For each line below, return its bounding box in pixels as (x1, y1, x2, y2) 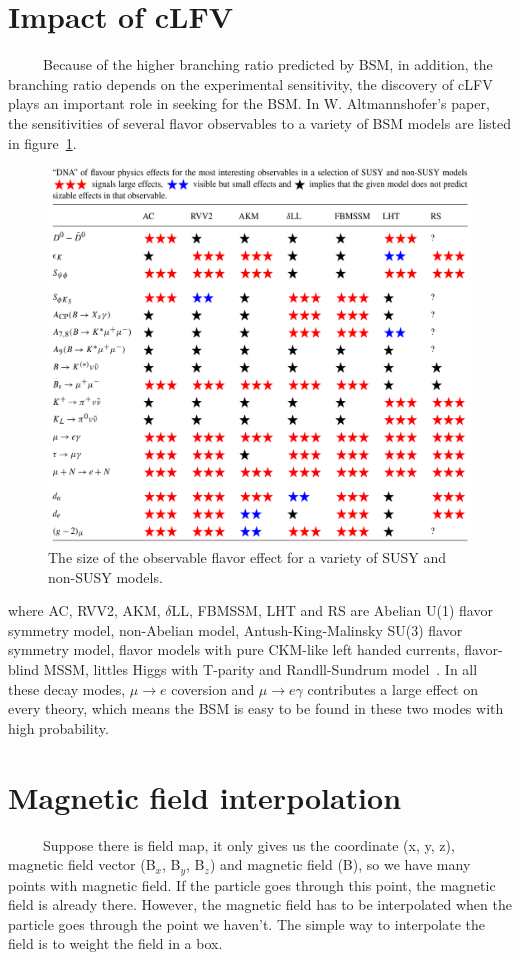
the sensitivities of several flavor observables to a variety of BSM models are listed (8, 112, 512, 133)
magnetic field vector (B (8, 854, 156, 875)
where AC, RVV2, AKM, (8, 600, 161, 621)
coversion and (171, 678, 255, 699)
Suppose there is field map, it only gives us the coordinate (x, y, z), (42, 834, 455, 855)
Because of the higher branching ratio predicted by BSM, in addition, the (42, 54, 493, 75)
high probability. (8, 717, 109, 738)
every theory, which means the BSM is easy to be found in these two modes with (8, 698, 504, 719)
